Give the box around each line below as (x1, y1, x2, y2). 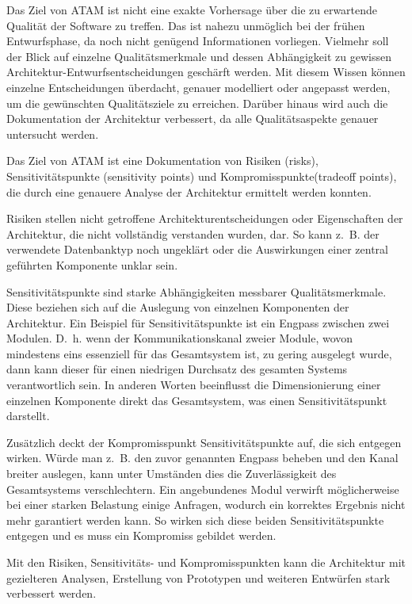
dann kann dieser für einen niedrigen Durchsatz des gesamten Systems (6, 361, 348, 377)
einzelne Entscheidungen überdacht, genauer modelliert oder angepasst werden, (6, 78, 391, 95)
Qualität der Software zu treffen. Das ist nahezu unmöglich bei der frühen (6, 17, 365, 33)
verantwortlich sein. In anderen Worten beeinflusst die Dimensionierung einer (6, 377, 381, 393)
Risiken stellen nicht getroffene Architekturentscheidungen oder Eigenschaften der (6, 210, 403, 227)
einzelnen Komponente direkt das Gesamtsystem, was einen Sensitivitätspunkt (6, 392, 387, 408)
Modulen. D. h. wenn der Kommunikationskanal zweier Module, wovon (6, 330, 353, 346)
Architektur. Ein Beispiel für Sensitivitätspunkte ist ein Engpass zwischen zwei (6, 314, 390, 331)
